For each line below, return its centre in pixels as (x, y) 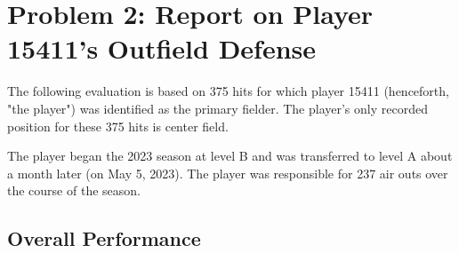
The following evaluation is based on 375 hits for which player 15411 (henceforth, (228, 91)
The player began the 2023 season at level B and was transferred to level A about (230, 156)
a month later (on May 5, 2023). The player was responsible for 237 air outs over (228, 173)
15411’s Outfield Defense (162, 48)
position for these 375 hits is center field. (118, 126)
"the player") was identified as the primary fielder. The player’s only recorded (217, 108)
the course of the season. (74, 190)
